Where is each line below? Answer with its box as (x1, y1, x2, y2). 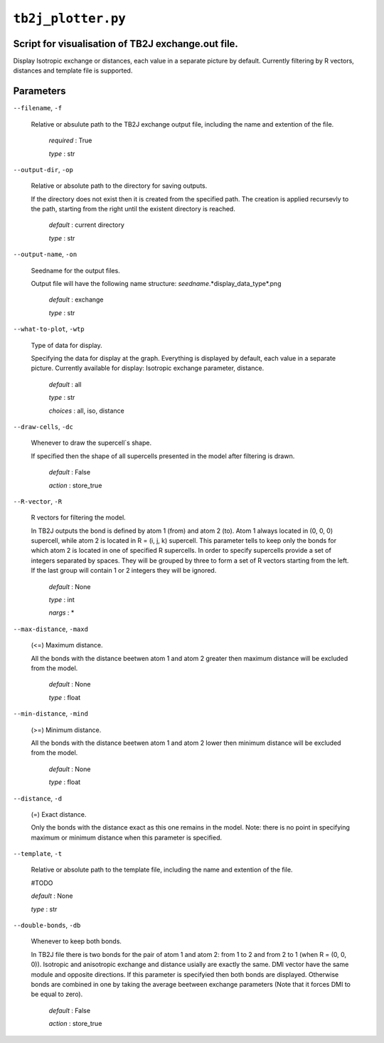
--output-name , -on (13, 250, 78, 259)
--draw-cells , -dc (13, 422, 74, 430)
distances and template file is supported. (13, 66, 133, 75)
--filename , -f (13, 104, 63, 112)
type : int (48, 595, 75, 604)
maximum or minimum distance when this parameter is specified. (31, 833, 222, 842)
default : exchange (48, 295, 104, 304)
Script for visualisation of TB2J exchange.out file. (13, 38, 238, 50)
